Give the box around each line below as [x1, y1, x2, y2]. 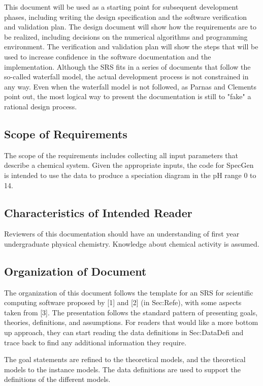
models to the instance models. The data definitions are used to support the [4, 364, 241, 374]
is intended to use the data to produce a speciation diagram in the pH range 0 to [4, 169, 256, 180]
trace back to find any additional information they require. [4, 337, 187, 347]
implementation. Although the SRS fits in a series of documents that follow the [4, 61, 251, 72]
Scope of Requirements [4, 126, 127, 141]
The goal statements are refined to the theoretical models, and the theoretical [4, 354, 246, 365]
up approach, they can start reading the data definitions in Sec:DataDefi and [4, 327, 244, 338]
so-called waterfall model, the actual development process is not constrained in [4, 71, 249, 82]
